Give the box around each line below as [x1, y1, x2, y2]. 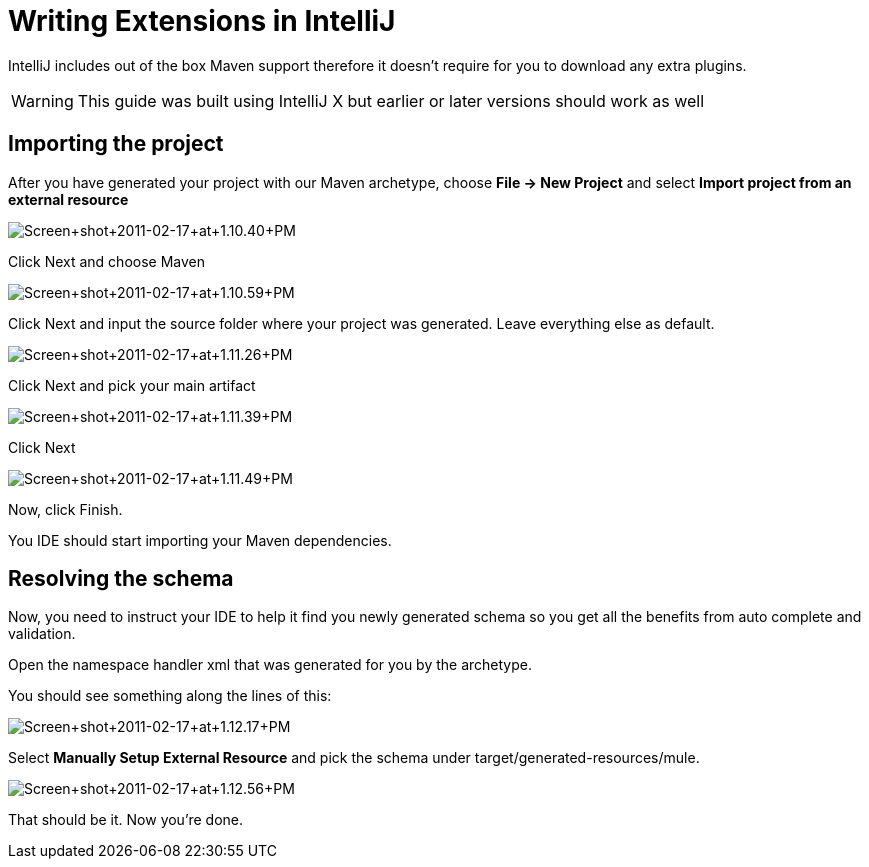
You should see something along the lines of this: [8, 687, 332, 705]
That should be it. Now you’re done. [8, 811, 244, 829]
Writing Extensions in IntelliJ [8, 4, 396, 38]
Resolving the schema [8, 566, 234, 592]
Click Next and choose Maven [8, 252, 205, 270]
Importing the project [8, 131, 224, 157]
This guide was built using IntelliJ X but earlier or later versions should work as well [77, 90, 705, 111]
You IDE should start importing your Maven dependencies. [8, 531, 392, 549]
